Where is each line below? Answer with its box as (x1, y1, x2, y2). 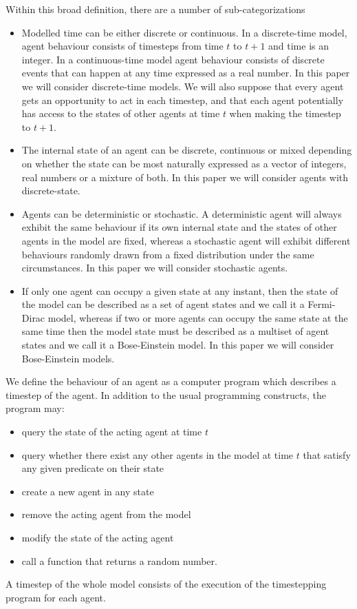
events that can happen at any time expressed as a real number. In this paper (21, 65, 350, 80)
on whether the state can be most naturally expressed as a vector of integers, (21, 156, 347, 170)
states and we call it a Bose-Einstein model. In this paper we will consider (21, 338, 334, 352)
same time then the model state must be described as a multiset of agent (21, 324, 329, 338)
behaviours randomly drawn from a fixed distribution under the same (21, 247, 314, 261)
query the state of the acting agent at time (21, 424, 202, 439)
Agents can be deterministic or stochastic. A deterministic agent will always (21, 206, 342, 220)
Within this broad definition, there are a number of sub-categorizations (6, 2, 305, 16)
